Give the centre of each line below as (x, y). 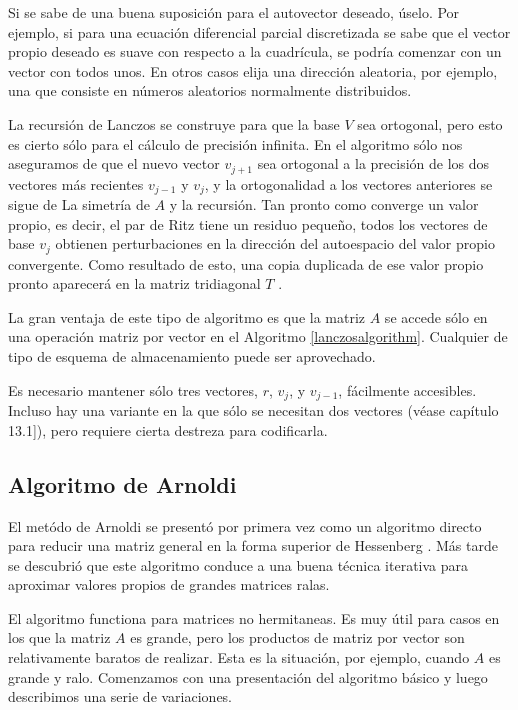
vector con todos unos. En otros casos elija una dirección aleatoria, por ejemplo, (253, 70)
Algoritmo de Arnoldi (122, 483)
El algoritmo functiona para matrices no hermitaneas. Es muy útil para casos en (254, 617)
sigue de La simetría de (79, 204)
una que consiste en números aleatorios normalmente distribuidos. (210, 90)
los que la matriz (59, 637)
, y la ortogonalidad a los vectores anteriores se (348, 183)
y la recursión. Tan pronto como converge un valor (324, 204)
